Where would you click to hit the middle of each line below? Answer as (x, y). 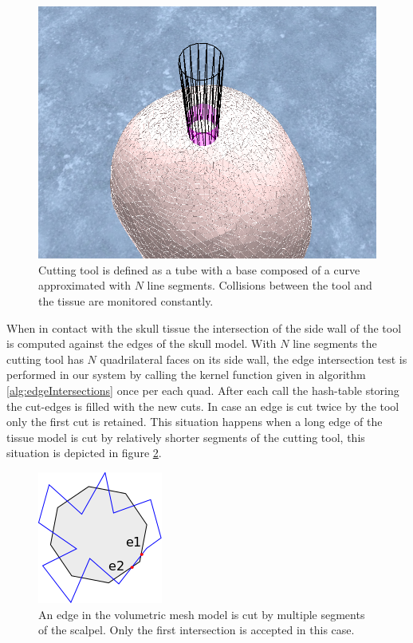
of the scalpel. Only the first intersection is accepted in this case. (197, 630)
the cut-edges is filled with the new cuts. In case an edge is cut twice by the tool (203, 406)
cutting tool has (45, 359)
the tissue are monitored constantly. (126, 301)
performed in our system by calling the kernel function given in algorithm (186, 375)
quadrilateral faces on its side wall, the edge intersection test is (254, 359)
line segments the (335, 343)
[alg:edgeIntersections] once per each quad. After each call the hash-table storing (203, 391)
